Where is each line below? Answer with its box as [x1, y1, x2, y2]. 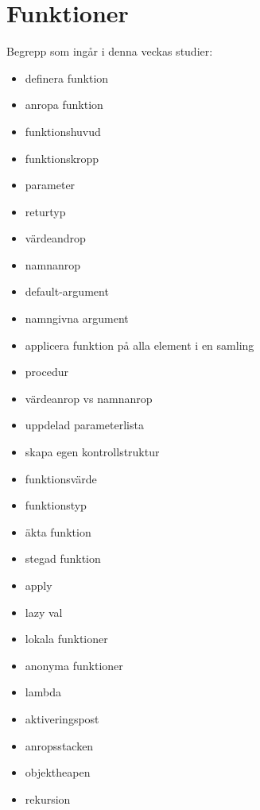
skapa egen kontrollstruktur [25, 444, 160, 460]
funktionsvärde [25, 470, 97, 486]
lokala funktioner [25, 630, 108, 647]
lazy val [25, 603, 63, 620]
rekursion [25, 790, 71, 807]
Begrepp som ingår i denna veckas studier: [6, 43, 213, 60]
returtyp [25, 203, 66, 219]
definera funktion [25, 69, 109, 86]
